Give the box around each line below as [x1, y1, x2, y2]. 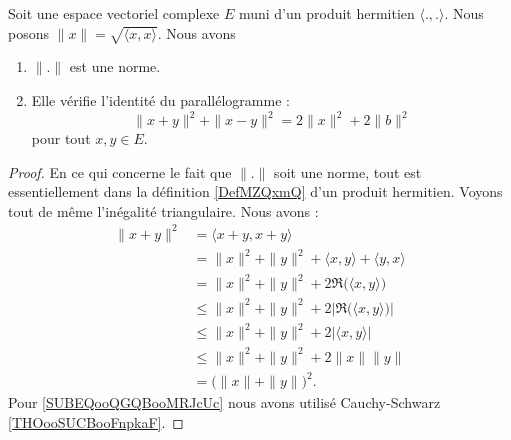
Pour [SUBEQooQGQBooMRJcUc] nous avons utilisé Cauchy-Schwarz [8, 392, 441, 413]
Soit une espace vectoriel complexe [8, 3, 220, 23]
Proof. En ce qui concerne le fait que [8, 161, 232, 182]
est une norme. [69, 56, 161, 77]
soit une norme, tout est [274, 161, 422, 182]
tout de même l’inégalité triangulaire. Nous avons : [8, 200, 319, 221]
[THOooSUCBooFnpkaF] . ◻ [8, 411, 184, 432]
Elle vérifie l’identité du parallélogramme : [31, 89, 290, 110]
